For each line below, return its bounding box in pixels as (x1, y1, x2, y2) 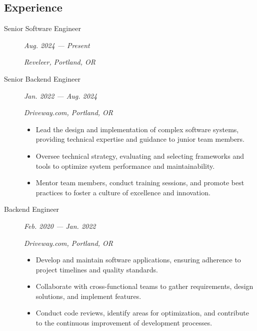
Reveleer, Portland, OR (24, 57, 95, 67)
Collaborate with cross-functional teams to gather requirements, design (35, 281, 253, 291)
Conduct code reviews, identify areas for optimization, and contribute (35, 307, 249, 318)
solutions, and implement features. (35, 290, 141, 301)
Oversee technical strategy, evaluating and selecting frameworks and (35, 150, 244, 161)
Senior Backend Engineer (4, 73, 80, 84)
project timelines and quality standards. (35, 264, 158, 274)
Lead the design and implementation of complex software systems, (35, 124, 239, 134)
